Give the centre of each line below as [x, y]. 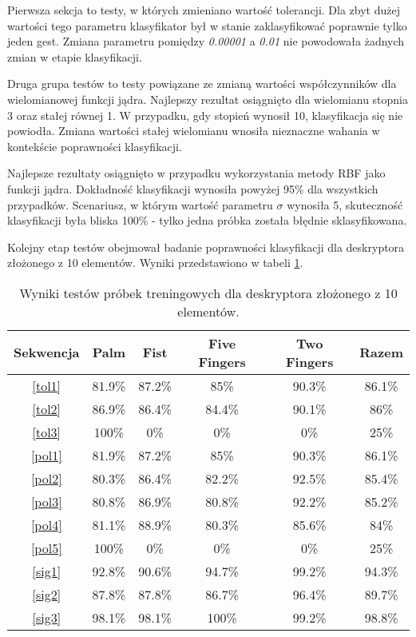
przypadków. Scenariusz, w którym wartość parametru [140, 204]
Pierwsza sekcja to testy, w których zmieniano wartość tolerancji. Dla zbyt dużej [204, 10]
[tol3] [47, 432]
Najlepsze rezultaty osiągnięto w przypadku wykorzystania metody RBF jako [196, 173]
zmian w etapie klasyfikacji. [75, 56]
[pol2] [46, 478]
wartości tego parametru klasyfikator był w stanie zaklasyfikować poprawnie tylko [207, 25]
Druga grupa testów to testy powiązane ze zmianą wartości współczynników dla [202, 84]
